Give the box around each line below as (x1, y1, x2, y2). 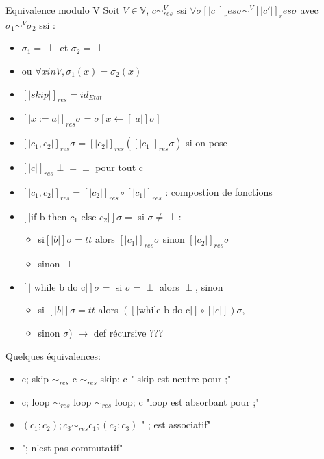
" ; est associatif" (141, 417, 211, 432)
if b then (31, 212, 67, 222)
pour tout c (95, 160, 143, 174)
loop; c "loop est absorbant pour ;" (114, 394, 260, 408)
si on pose (186, 135, 227, 150)
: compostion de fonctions (165, 184, 273, 198)
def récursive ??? (93, 325, 163, 339)
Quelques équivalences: (5, 348, 101, 363)
